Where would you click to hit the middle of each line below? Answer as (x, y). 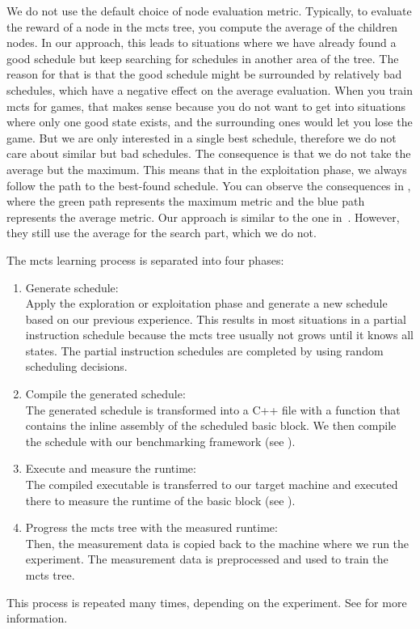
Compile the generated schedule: (105, 394)
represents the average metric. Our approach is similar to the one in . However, (203, 217)
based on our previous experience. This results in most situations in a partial (216, 319)
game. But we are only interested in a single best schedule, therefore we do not (202, 137)
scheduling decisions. (76, 366)
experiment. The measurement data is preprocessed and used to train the (207, 559)
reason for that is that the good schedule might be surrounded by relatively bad (204, 74)
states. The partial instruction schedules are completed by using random (204, 350)
